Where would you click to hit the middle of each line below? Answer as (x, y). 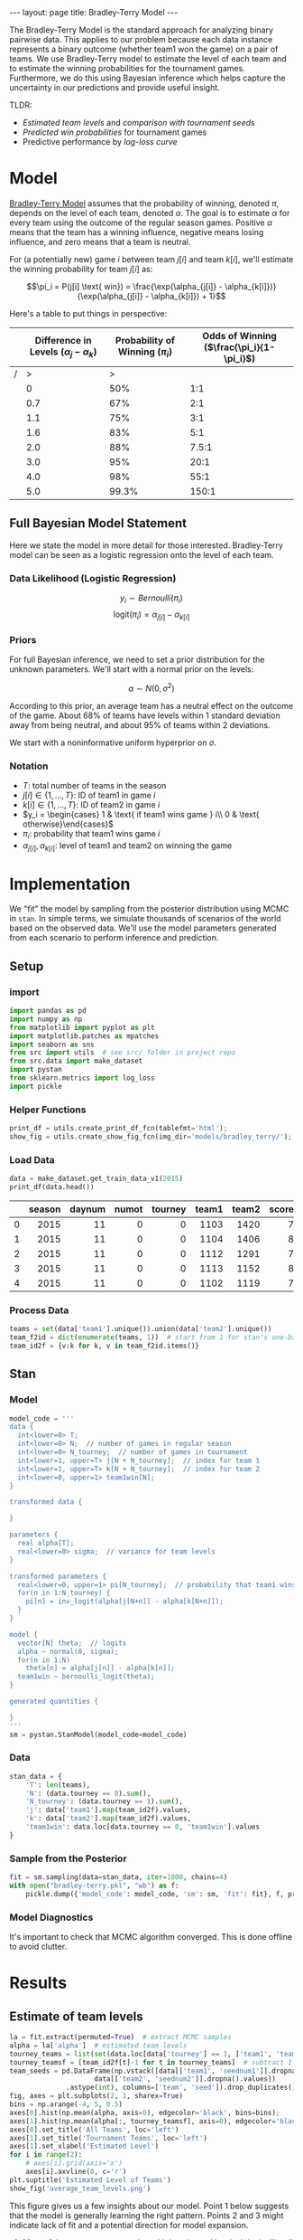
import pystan (36, 1070)
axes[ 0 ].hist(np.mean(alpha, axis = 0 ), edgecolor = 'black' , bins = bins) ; (145, 2112)
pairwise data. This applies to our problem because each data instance (141, 39)
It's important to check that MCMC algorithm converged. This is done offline (151, 1937)
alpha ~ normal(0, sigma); (68, 1651)
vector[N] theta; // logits (72, 1643)
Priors (23, 639)
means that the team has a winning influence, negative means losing (137, 232)
